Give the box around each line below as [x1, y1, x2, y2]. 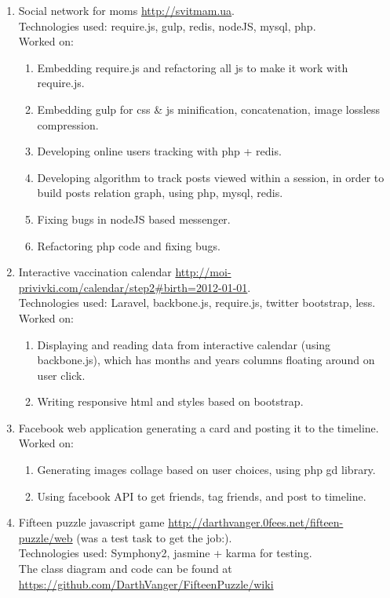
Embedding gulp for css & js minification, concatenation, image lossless [37, 100, 380, 117]
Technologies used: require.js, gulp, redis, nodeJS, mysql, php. [18, 17, 316, 34]
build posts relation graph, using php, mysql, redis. [37, 184, 283, 201]
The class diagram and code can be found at [18, 560, 232, 577]
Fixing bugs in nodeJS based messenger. [37, 210, 231, 227]
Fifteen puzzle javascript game [18, 514, 165, 531]
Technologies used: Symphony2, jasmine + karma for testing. [18, 545, 312, 561]
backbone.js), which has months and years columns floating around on [37, 352, 375, 368]
